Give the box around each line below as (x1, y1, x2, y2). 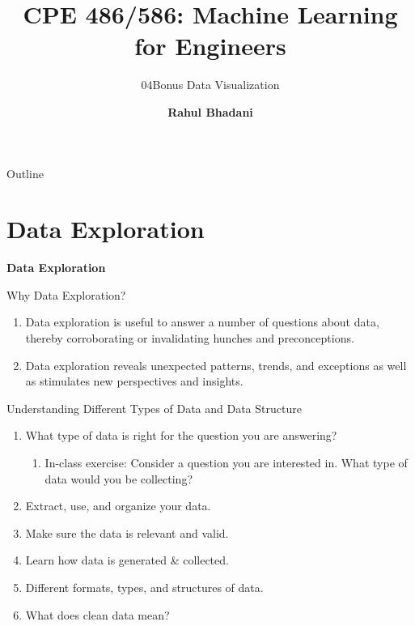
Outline (6, 164, 44, 181)
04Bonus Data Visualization (141, 76, 280, 93)
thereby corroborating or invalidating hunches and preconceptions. (25, 330, 354, 346)
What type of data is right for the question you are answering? (25, 427, 337, 444)
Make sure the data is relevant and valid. (25, 524, 229, 541)
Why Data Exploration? (6, 286, 126, 303)
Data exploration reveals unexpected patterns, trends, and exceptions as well (25, 356, 407, 373)
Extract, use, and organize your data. (25, 497, 211, 514)
